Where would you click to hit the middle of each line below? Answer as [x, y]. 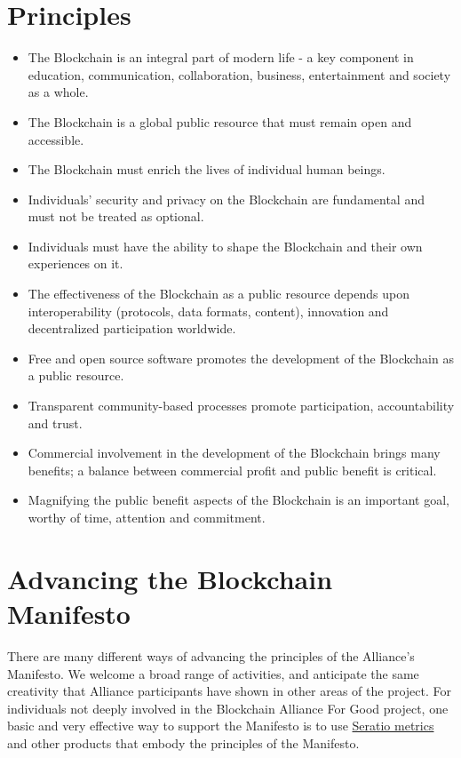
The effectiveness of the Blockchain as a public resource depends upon [219, 294]
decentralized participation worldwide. [132, 328]
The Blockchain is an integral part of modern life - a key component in [221, 57]
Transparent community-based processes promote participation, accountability [241, 406]
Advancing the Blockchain [170, 578]
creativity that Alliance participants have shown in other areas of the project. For [230, 691]
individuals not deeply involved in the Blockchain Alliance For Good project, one [228, 708]
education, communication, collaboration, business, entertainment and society [239, 74]
